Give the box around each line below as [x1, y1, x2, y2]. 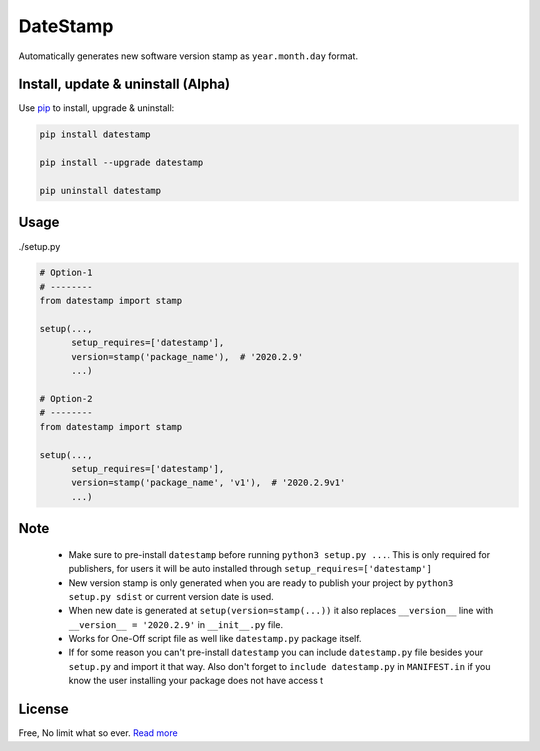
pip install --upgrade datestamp [39, 157, 204, 169]
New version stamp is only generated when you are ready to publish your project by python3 [68, 576, 454, 589]
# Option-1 [39, 267, 93, 279]
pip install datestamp [39, 129, 151, 140]
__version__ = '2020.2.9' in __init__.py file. [68, 618, 284, 630]
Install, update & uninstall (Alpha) [18, 76, 230, 93]
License [18, 701, 69, 718]
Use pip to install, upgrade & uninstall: [18, 102, 175, 114]
